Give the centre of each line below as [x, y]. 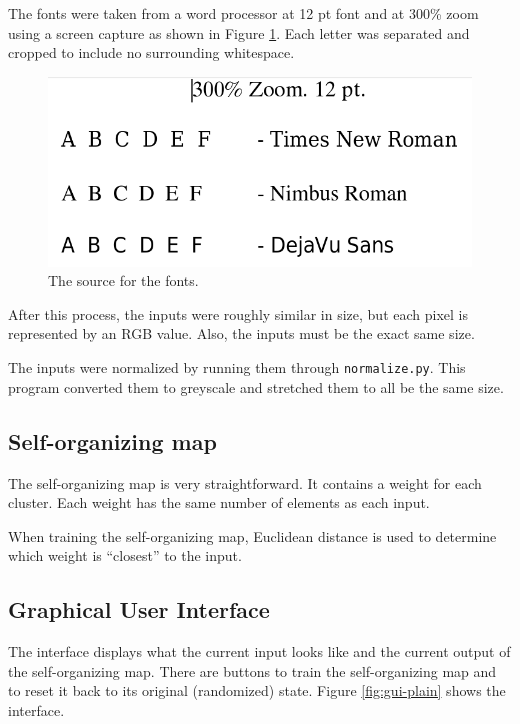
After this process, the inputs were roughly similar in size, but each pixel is [238, 313]
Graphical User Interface [139, 609]
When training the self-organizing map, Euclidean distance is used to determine [252, 535]
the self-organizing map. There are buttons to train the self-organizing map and [252, 670]
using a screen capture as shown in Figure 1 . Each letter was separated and [239, 32]
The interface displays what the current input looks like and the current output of [259, 651]
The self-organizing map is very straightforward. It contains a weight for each [245, 482]
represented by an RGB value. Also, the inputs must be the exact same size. [241, 333]
